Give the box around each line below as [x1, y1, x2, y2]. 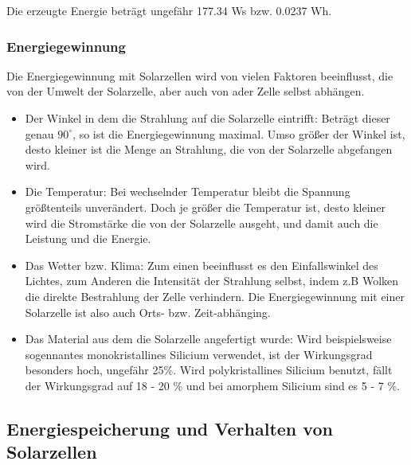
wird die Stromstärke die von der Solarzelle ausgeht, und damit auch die [25, 214, 378, 231]
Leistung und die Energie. [25, 230, 151, 247]
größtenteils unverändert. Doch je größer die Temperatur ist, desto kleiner [25, 198, 386, 215]
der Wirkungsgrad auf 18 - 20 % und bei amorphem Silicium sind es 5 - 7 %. [25, 377, 400, 393]
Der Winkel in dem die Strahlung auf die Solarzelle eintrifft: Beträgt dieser [25, 110, 390, 126]
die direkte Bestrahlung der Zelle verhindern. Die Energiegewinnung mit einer [25, 287, 405, 304]
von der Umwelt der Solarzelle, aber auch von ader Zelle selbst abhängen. [6, 83, 365, 100]
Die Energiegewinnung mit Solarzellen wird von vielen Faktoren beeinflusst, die [6, 67, 393, 84]
